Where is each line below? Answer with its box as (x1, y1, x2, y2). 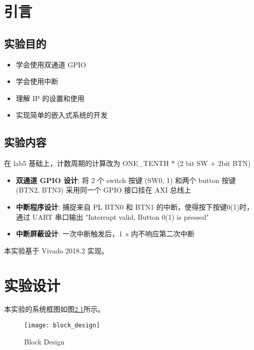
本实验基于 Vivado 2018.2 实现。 (4, 245, 109, 255)
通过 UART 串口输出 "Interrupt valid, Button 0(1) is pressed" (16, 211, 209, 222)
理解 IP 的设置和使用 (16, 93, 84, 103)
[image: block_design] (24, 322, 100, 329)
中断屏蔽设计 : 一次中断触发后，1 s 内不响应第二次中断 (16, 228, 195, 239)
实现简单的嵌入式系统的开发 (16, 110, 108, 120)
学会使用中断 (16, 76, 58, 86)
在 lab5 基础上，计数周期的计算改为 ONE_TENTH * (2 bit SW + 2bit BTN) (4, 158, 251, 168)
